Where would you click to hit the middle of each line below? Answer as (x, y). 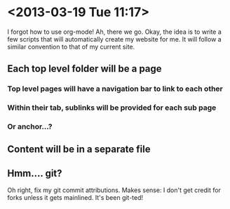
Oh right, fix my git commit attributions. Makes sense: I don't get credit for (114, 190)
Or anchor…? (30, 127)
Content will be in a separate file (79, 150)
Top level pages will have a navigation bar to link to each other (115, 89)
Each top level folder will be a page (85, 69)
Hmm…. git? (35, 173)
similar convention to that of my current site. (71, 46)
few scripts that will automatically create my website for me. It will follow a (115, 39)
